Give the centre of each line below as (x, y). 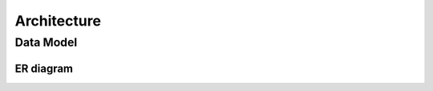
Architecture (58, 21)
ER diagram (44, 68)
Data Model (46, 42)
